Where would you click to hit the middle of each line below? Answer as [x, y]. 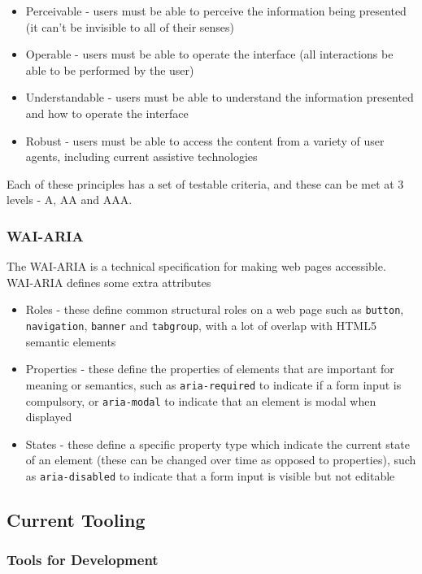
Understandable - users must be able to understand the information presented [220, 97]
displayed [49, 417]
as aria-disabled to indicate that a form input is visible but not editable [210, 475]
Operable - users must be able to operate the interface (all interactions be [209, 54]
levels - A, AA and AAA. [70, 200]
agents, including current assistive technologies [141, 157]
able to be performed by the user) [110, 70]
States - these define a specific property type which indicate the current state [218, 444]
